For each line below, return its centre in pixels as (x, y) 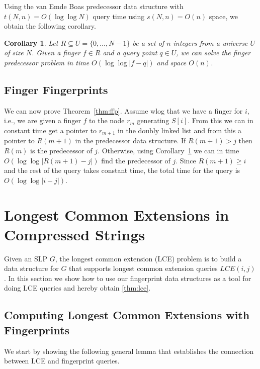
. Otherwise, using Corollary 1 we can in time (168, 150)
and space (171, 62)
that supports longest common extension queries (143, 268)
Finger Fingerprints (56, 89)
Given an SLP (26, 258)
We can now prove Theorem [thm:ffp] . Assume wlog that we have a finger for (123, 110)
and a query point (130, 53)
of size (14, 53)
